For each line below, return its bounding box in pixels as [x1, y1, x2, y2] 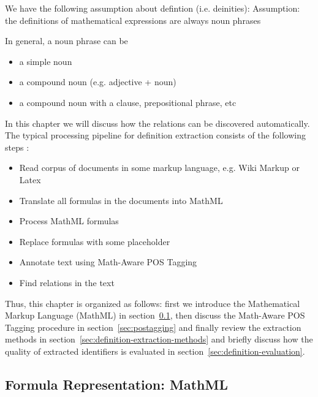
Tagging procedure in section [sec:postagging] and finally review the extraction [5, 320, 301, 333]
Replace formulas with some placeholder [19, 235, 170, 248]
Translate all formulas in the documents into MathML [19, 194, 223, 206]
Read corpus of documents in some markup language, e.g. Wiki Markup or [19, 161, 300, 174]
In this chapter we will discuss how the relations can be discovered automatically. [5, 116, 310, 129]
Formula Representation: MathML [5, 374, 228, 393]
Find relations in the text [19, 276, 115, 289]
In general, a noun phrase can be [5, 34, 128, 47]
